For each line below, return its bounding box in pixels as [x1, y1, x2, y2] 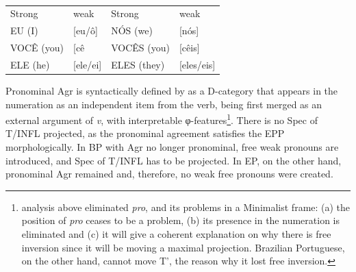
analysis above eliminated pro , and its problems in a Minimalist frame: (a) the [21, 199, 351, 214]
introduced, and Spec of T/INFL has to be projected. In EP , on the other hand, [5, 153, 342, 167]
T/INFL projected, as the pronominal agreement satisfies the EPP [5, 126, 285, 140]
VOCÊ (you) [10, 40, 64, 55]
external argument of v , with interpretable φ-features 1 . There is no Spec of [5, 111, 318, 127]
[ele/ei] [73, 57, 102, 71]
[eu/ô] [73, 23, 98, 38]
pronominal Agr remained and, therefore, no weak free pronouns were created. [5, 166, 333, 181]
